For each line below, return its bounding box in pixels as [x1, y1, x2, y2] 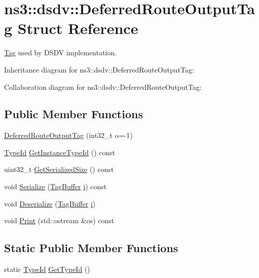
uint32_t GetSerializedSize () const [4, 164, 114, 175]
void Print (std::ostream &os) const [4, 215, 115, 226]
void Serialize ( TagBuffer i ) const [4, 181, 107, 192]
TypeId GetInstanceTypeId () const [4, 147, 116, 157]
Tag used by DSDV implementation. [4, 47, 117, 58]
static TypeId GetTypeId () [4, 264, 90, 274]
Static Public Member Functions [4, 240, 178, 256]
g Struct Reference [4, 18, 138, 39]
